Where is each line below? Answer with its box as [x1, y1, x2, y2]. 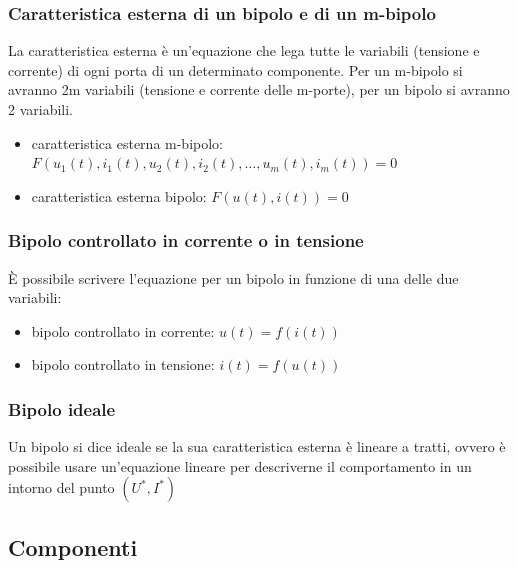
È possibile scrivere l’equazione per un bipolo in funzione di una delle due [8, 267, 459, 288]
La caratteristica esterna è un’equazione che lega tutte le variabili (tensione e [8, 40, 480, 61]
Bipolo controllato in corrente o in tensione [8, 228, 364, 253]
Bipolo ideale [8, 396, 116, 421]
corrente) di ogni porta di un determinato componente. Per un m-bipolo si [8, 59, 463, 80]
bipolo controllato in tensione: [31, 354, 215, 375]
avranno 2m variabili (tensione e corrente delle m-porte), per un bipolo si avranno [8, 79, 510, 100]
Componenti [8, 531, 138, 562]
